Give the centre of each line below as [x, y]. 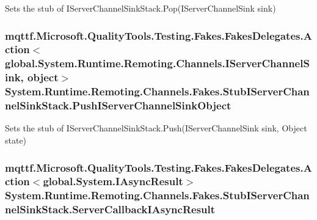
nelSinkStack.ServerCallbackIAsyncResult [110, 209]
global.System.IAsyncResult [113, 181]
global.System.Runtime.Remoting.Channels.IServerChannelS [157, 63]
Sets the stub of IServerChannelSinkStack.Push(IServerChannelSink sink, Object [156, 128]
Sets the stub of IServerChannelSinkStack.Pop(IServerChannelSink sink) [140, 8]
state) [16, 140]
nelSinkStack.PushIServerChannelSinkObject [118, 105]
